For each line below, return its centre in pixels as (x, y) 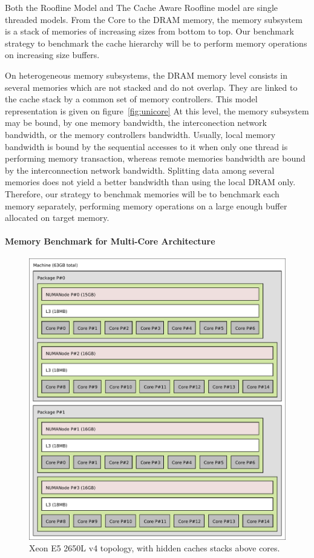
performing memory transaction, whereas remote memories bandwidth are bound (155, 158)
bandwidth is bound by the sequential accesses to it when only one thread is (146, 146)
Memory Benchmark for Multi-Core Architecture (110, 241)
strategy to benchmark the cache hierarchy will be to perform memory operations (156, 43)
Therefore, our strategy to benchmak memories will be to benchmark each (142, 193)
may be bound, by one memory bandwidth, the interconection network (136, 123)
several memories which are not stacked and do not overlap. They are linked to (151, 87)
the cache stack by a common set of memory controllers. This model (131, 99)
